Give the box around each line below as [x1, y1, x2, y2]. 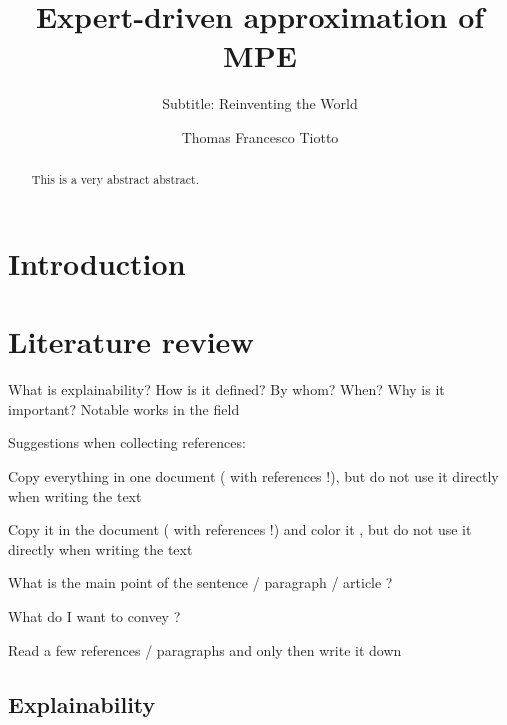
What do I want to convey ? [8, 606, 181, 627]
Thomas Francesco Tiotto [181, 126, 339, 147]
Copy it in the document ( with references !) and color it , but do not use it [8, 519, 472, 540]
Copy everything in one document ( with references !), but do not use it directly [8, 466, 499, 487]
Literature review [8, 321, 254, 362]
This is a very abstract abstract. [31, 171, 199, 188]
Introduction [8, 242, 186, 283]
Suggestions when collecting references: [8, 432, 246, 453]
